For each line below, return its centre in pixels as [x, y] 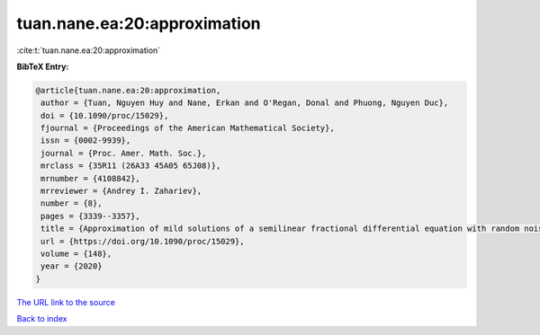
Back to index [42, 319]
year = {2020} [72, 266]
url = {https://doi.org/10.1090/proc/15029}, [143, 241]
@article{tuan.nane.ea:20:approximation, [128, 90]
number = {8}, [72, 203]
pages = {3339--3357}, [91, 216]
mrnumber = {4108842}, [91, 178]
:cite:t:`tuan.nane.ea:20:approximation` [89, 50]
